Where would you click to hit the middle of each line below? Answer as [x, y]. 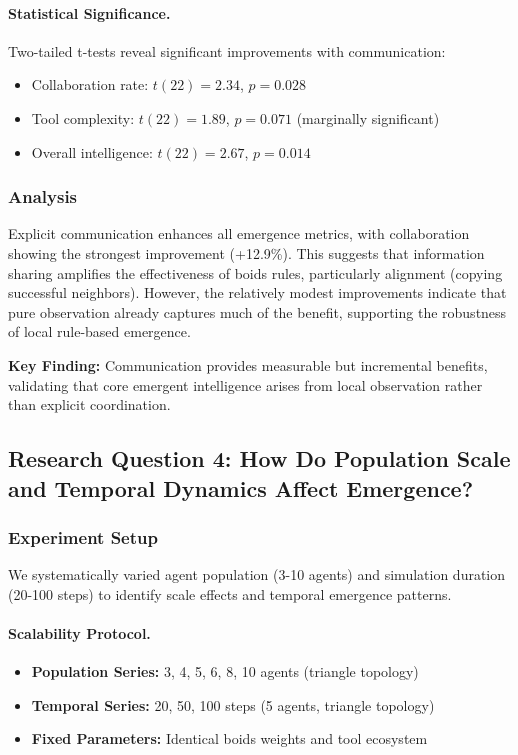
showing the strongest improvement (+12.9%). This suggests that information [246, 252]
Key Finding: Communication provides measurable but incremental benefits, [248, 364]
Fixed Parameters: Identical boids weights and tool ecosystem [229, 738]
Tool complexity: [83, 117]
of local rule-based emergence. [99, 331]
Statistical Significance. [89, 12]
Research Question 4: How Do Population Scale [259, 458]
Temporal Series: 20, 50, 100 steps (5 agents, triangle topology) [233, 704]
